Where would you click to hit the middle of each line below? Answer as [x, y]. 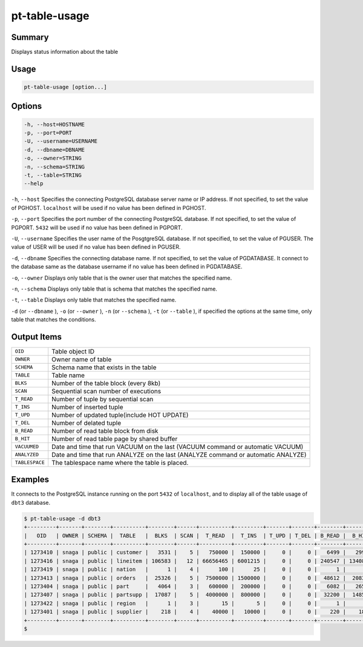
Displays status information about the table [65, 52]
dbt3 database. [31, 502]
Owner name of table [82, 359]
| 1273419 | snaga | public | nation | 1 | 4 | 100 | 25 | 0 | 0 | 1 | [185, 570]
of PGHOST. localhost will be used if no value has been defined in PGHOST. [109, 208]
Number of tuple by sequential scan [103, 399]
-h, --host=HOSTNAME [54, 124]
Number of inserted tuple [87, 407]
